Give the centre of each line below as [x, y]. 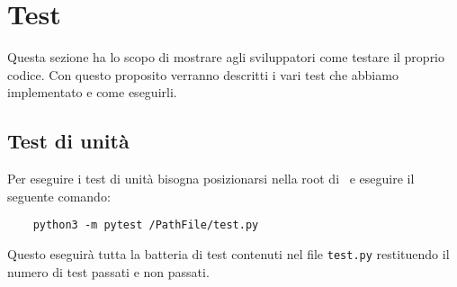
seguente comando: [59, 196]
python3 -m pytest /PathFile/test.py [146, 225]
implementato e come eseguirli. [92, 92]
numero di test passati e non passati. [108, 271]
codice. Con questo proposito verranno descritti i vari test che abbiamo [203, 74]
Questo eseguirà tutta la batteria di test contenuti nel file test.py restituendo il [228, 253]
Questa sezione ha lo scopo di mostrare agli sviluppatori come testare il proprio [226, 57]
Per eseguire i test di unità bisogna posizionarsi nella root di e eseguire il [211, 179]
